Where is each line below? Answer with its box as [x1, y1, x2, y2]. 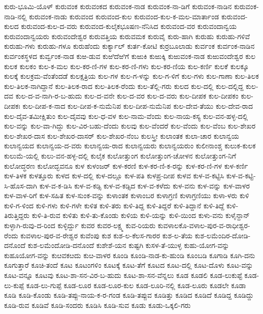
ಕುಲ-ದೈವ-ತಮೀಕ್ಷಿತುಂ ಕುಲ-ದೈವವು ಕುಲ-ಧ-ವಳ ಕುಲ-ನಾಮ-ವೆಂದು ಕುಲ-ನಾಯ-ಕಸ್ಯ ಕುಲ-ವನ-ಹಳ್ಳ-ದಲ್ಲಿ [4, 110, 248, 121]
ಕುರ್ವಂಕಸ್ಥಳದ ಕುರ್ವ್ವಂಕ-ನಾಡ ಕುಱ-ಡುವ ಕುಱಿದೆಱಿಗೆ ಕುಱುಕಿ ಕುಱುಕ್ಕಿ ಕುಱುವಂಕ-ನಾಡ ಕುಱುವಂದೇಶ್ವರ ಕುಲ [4, 50, 255, 61]
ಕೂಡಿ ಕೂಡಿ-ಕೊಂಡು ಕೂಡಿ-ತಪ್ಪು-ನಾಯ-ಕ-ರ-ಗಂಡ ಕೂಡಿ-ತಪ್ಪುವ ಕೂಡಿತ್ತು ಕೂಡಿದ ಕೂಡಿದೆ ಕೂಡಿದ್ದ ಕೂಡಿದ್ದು [4, 290, 254, 300]
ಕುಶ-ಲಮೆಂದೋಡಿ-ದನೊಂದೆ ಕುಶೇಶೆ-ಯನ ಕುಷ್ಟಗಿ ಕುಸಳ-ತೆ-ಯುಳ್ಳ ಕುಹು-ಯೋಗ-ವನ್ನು [27, 240, 229, 250]
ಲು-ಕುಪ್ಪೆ [4, 279, 24, 290]
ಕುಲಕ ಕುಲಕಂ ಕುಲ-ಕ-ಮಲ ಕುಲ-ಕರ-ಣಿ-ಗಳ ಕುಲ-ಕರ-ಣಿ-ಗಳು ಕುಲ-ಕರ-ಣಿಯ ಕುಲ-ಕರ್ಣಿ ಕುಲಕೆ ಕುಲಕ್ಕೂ [4, 60, 249, 71]
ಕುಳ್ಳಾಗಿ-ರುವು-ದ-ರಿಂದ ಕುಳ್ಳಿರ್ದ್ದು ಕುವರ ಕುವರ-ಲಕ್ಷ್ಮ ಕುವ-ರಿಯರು [4, 220, 156, 231]
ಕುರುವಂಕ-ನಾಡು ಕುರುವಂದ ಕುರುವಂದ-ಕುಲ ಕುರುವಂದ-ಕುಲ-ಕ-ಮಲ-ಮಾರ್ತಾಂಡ [29, 11, 219, 21]
